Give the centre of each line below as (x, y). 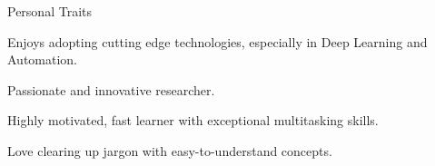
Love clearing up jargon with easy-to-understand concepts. (170, 150)
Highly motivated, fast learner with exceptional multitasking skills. (193, 120)
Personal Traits (49, 11)
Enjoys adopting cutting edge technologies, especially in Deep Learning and (217, 41)
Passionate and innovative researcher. (111, 89)
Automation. (43, 59)
